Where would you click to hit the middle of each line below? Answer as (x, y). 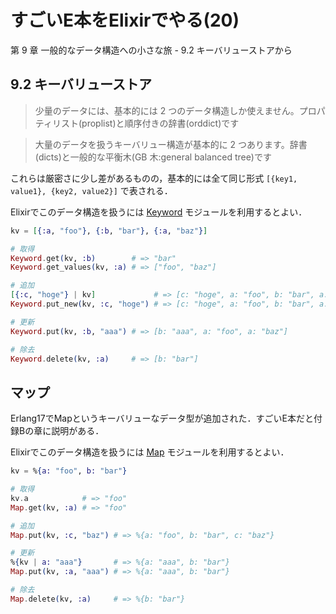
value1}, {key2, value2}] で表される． (91, 190)
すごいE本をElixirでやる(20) (125, 20)
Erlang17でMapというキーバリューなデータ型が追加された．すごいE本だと (162, 418)
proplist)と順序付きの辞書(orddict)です (160, 123)
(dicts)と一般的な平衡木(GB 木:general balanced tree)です (153, 157)
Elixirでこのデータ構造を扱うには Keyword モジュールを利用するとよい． (159, 212)
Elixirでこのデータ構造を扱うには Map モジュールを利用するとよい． (150, 452)
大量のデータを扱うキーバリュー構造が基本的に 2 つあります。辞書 (171, 144)
